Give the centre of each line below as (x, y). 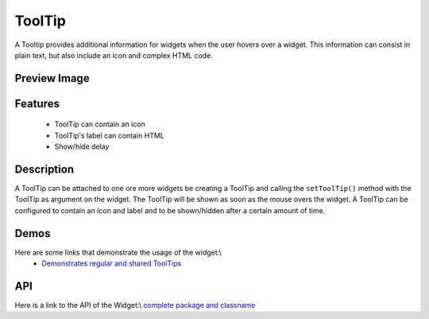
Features (37, 103)
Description (44, 169)
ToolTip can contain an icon (100, 124)
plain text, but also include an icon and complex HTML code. (114, 55)
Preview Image (52, 78)
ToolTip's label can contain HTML (109, 135)
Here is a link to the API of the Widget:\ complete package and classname (135, 305)
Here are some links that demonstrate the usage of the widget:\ (118, 252)
